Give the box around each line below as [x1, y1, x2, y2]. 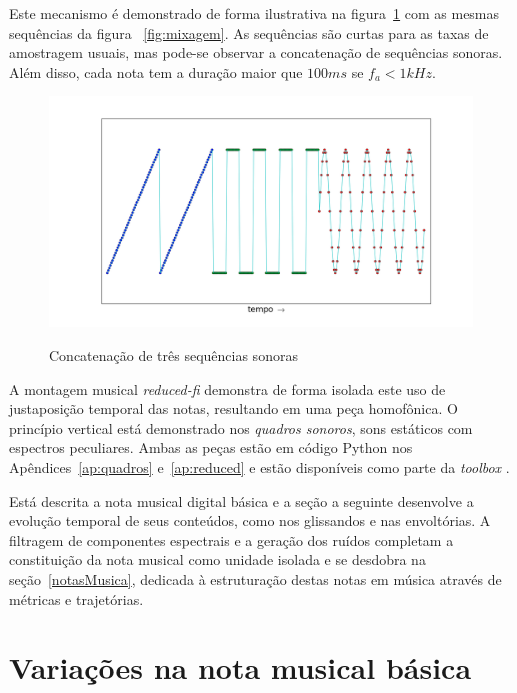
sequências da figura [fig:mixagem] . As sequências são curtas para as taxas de [9, 22, 489, 43]
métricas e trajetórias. [9, 588, 144, 609]
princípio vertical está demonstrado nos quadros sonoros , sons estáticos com [9, 417, 473, 438]
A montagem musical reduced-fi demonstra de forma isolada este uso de [9, 378, 446, 399]
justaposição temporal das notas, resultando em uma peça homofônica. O [9, 398, 458, 419]
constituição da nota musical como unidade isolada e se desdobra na [9, 549, 426, 570]
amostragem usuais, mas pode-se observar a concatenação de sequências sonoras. [9, 42, 503, 63]
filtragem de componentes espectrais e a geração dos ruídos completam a [9, 529, 454, 550]
